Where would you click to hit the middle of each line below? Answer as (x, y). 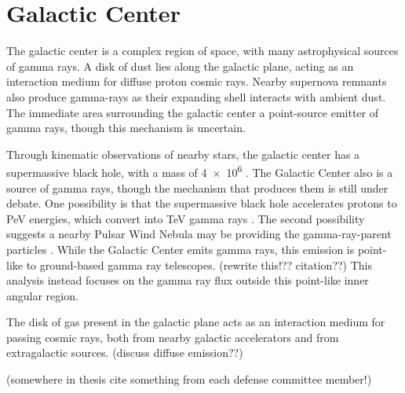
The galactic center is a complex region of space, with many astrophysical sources (202, 51)
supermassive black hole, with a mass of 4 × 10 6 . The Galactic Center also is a (200, 171)
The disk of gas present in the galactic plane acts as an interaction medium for (196, 322)
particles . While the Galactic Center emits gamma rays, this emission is (181, 249)
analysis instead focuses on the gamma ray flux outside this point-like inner (188, 280)
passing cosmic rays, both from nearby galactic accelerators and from (173, 337)
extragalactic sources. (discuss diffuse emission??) (125, 353)
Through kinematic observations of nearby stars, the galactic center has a (183, 154)
